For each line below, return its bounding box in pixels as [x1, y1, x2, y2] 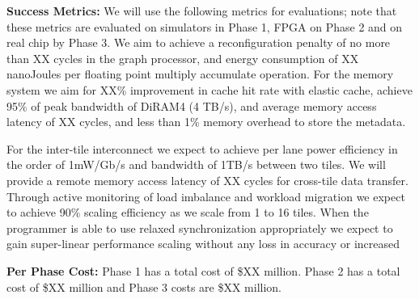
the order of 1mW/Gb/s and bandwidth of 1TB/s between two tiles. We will [6, 156, 386, 173]
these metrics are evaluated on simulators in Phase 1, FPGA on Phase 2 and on [6, 18, 403, 35]
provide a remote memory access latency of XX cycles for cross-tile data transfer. [6, 171, 408, 188]
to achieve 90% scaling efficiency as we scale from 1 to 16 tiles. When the [6, 204, 369, 221]
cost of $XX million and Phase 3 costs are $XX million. [6, 278, 282, 295]
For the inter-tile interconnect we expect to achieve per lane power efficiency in [6, 140, 398, 157]
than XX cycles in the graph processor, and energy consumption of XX [6, 49, 359, 66]
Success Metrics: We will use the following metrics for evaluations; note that [6, 2, 397, 19]
